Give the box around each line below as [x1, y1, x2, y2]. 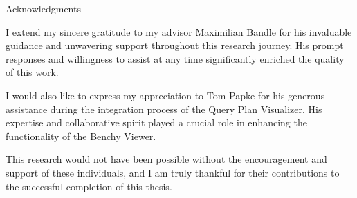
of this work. [6, 65, 59, 79]
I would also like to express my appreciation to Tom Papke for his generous [6, 88, 325, 102]
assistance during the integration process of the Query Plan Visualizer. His [6, 101, 322, 116]
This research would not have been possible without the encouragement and [6, 152, 327, 166]
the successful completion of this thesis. [6, 179, 172, 193]
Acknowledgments [6, 1, 81, 15]
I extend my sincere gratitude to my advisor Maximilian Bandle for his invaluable [6, 24, 352, 39]
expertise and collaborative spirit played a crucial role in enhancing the [6, 115, 307, 130]
